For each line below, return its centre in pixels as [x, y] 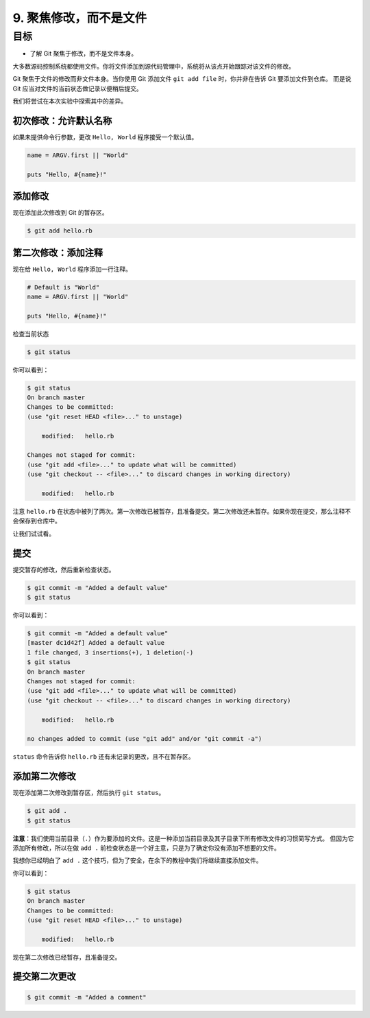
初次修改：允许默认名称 [62, 120]
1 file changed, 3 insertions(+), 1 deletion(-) [110, 652]
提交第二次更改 [44, 976]
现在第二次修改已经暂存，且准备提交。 [67, 957]
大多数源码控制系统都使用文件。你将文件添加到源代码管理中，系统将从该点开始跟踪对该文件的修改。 [153, 66]
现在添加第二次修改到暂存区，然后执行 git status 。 [89, 793]
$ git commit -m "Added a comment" [87, 997]
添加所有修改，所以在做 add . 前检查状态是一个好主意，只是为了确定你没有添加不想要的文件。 [147, 848]
